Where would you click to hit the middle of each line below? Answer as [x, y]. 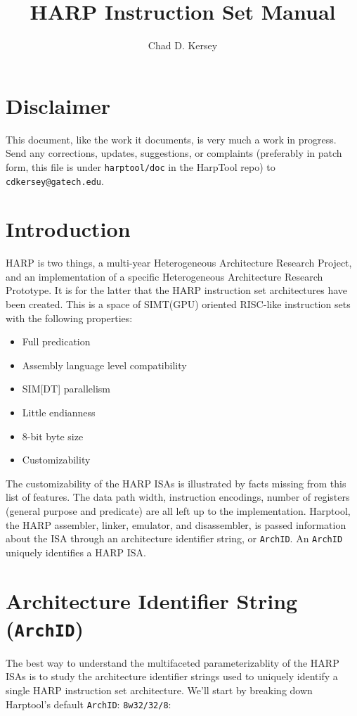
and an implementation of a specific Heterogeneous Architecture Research [164, 276]
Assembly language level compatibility [104, 365]
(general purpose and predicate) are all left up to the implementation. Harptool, [178, 511]
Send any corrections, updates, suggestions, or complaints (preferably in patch [174, 153]
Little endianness [59, 413]
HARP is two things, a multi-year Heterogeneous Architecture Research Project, [179, 263]
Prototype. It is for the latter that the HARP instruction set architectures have [177, 290]
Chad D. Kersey [183, 45]
